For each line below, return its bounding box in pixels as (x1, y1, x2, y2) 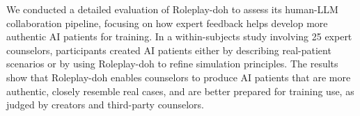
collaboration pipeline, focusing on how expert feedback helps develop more (6, 15, 328, 30)
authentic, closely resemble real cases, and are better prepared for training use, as (6, 83, 354, 98)
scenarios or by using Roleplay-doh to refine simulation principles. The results (6, 56, 338, 71)
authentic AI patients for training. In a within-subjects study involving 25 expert (6, 29, 352, 44)
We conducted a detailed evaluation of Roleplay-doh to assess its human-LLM (6, 2, 338, 16)
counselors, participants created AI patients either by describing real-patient (6, 42, 331, 57)
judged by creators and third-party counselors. (6, 97, 204, 112)
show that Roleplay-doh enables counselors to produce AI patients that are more (6, 69, 351, 84)
